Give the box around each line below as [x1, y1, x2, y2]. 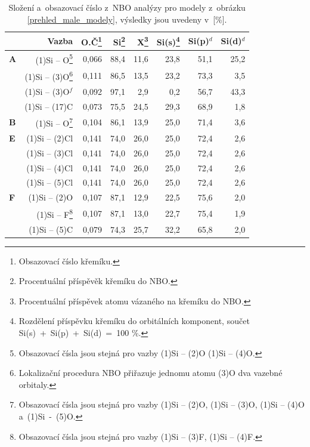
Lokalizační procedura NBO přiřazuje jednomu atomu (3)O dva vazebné [18, 366, 283, 379]
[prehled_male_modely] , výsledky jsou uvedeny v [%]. [27, 13, 227, 25]
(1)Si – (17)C [24, 100, 73, 112]
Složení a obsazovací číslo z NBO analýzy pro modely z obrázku [8, 1, 246, 13]
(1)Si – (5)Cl [26, 176, 73, 189]
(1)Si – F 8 [36, 206, 73, 220]
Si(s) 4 [156, 34, 180, 48]
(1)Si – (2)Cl [26, 131, 73, 144]
